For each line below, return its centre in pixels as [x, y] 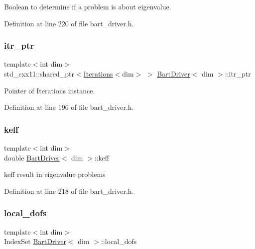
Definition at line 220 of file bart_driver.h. [69, 23]
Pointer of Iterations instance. [50, 90]
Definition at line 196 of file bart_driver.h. [69, 107]
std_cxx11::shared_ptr [39, 74]
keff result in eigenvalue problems [55, 174]
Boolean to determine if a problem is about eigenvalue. [88, 6]
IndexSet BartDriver [35, 241]
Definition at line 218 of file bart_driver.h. [69, 191]
